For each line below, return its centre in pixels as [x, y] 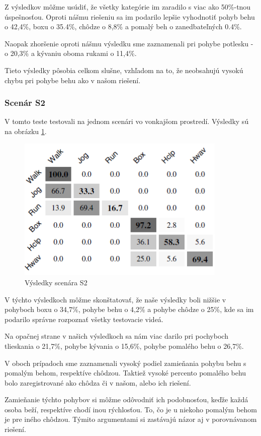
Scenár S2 [25, 103]
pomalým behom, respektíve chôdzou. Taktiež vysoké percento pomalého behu [125, 373]
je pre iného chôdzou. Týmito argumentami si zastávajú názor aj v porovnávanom [131, 419]
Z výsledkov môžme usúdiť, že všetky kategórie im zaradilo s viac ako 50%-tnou [128, 7]
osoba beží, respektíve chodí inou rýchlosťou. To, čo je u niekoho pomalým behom [131, 409]
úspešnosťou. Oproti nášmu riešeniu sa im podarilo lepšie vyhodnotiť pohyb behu [130, 16]
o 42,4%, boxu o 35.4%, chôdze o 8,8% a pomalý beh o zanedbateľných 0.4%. [123, 26]
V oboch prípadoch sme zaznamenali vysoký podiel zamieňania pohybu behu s [125, 363]
